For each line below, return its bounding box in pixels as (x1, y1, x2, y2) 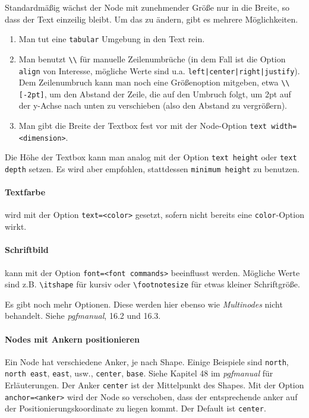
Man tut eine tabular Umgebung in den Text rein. (18, 33, 205, 45)
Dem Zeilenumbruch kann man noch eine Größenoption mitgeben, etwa (18, 76, 279, 88)
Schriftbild (5, 243, 49, 256)
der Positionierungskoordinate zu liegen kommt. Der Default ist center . (5, 402, 266, 414)
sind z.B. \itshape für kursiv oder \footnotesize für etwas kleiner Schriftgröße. (5, 278, 300, 290)
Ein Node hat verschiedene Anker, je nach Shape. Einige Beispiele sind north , (5, 355, 289, 368)
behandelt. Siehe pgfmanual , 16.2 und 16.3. (5, 309, 161, 322)
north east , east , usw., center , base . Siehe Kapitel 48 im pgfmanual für (5, 367, 273, 379)
